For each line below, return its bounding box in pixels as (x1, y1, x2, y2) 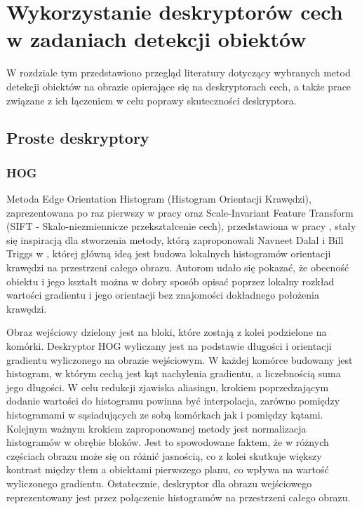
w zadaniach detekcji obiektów (6, 25, 307, 53)
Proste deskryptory (6, 127, 149, 149)
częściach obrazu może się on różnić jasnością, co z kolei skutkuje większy (6, 448, 322, 463)
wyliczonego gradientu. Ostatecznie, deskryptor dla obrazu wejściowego (6, 475, 312, 490)
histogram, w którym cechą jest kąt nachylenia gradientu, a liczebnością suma (6, 366, 341, 381)
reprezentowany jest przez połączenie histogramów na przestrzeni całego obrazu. (6, 489, 351, 504)
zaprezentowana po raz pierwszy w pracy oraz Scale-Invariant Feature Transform (6, 205, 354, 219)
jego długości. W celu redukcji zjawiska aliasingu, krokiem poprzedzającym (6, 379, 329, 394)
